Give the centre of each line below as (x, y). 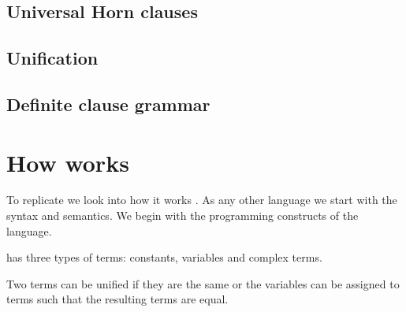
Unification (52, 58)
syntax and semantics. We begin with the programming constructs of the (183, 215)
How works (68, 162)
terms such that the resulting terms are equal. (117, 299)
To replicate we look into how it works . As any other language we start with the (202, 200)
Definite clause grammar (108, 104)
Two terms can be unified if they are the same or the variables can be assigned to (203, 283)
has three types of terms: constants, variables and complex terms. (164, 257)
